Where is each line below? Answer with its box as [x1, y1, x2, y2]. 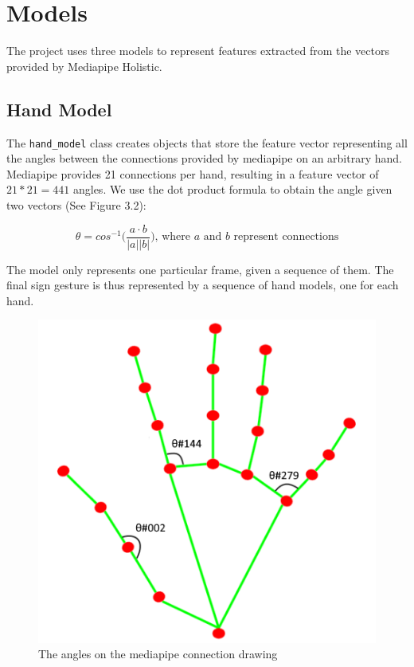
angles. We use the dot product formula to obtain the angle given [72, 181, 393, 198]
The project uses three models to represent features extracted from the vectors [6, 42, 389, 59]
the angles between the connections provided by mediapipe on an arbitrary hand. [6, 150, 402, 167]
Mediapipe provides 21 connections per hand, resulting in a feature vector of [6, 165, 379, 182]
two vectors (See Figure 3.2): [6, 196, 146, 213]
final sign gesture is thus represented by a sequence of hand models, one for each [6, 277, 399, 293]
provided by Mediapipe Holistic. [6, 57, 162, 74]
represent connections [233, 231, 339, 243]
